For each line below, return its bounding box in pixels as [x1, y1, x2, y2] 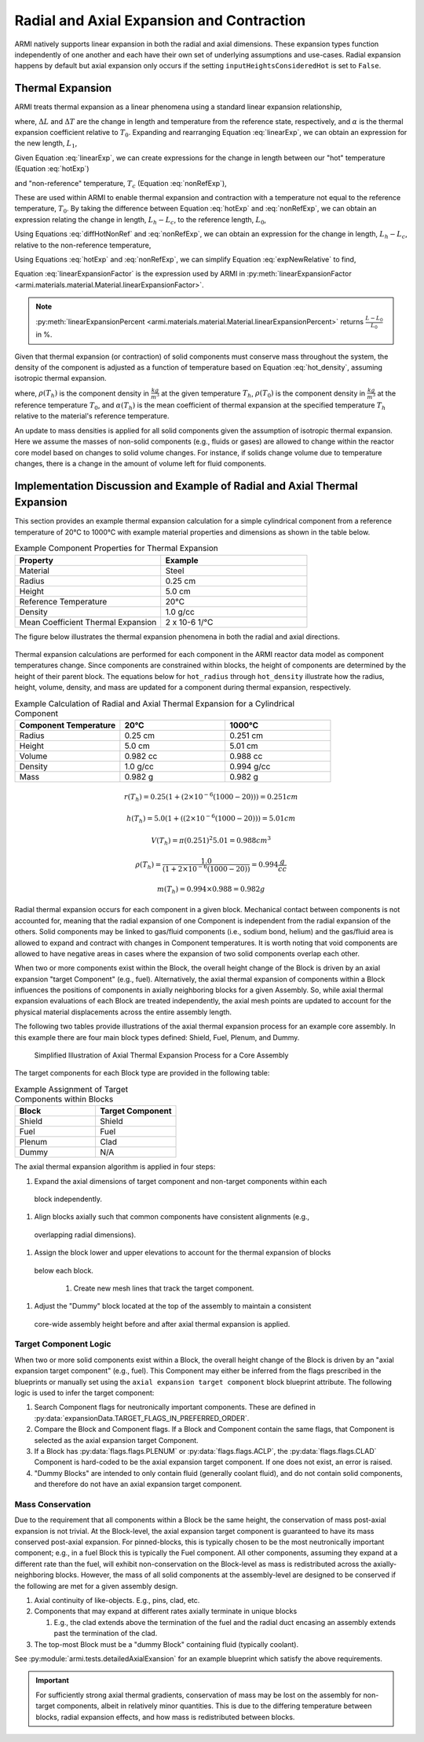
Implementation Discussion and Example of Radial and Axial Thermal [14, 479, 358, 492]
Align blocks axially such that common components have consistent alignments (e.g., [34, 1212, 310, 1222]
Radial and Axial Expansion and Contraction [14, 12, 306, 29]
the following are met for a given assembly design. [14, 1581, 178, 1590]
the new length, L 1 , [14, 138, 78, 150]
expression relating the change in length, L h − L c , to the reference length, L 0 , [14, 214, 267, 226]
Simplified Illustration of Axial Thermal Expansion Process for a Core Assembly [34, 1050, 289, 1060]
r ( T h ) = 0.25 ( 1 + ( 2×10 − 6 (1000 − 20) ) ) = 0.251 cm [123, 791, 298, 803]
